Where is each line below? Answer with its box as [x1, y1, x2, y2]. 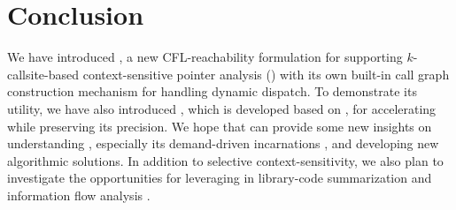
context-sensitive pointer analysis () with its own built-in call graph [82, 64, 450, 83]
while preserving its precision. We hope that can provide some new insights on [7, 116, 432, 135]
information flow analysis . [7, 185, 151, 204]
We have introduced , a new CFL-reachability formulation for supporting [7, 48, 403, 66]
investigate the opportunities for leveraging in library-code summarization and [7, 169, 432, 187]
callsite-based [7, 64, 80, 83]
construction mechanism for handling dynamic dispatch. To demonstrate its [7, 82, 417, 101]
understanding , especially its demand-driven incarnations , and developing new [7, 134, 439, 153]
